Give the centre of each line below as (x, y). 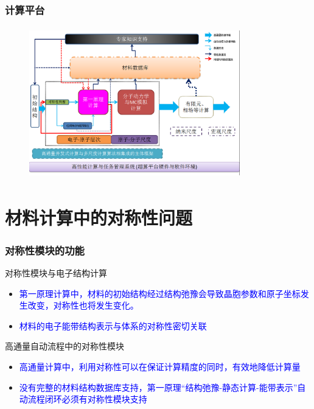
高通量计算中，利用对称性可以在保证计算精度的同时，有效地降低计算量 (160, 366)
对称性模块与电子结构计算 (56, 273)
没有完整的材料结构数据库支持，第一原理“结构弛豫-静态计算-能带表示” (158, 387)
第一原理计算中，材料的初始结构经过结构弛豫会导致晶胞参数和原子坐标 (160, 293)
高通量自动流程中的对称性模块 (65, 346)
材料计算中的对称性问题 (99, 217)
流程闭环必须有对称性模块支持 (87, 399)
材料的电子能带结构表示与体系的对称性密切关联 (113, 325)
